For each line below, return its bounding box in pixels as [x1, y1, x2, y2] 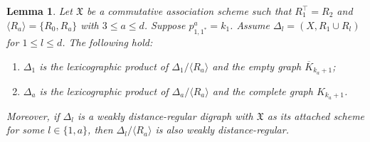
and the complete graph [212, 83, 313, 98]
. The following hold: [62, 35, 153, 50]
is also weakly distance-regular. [155, 122, 289, 137]
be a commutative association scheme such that [86, 4, 292, 18]
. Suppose [144, 17, 186, 32]
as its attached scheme [267, 108, 365, 123]
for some [6, 122, 45, 137]
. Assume [230, 17, 270, 32]
